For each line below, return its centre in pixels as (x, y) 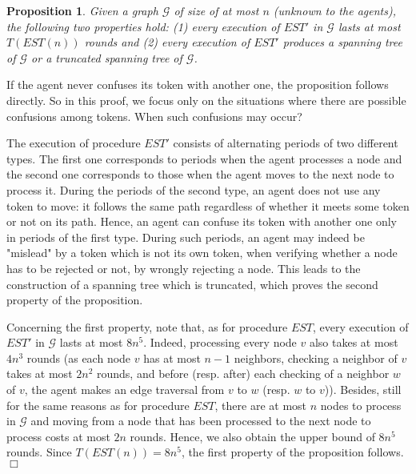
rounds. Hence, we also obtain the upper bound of (252, 436)
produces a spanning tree (342, 42)
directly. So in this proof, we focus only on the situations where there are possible (206, 100)
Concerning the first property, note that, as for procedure (147, 326)
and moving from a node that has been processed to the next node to (201, 421)
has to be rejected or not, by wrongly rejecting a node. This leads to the (184, 268)
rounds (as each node (79, 358)
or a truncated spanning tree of (107, 57)
